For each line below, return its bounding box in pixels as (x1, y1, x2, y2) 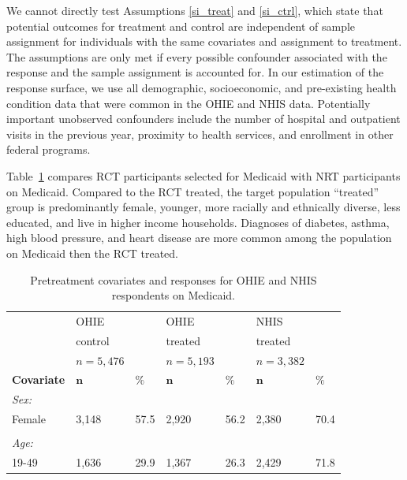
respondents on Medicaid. (111, 287, 235, 303)
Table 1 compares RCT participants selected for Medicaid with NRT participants (6, 167, 401, 184)
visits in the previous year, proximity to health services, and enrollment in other (6, 125, 394, 142)
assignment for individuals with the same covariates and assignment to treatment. (6, 33, 402, 50)
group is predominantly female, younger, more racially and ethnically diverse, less (6, 199, 401, 215)
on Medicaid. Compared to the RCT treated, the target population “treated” (6, 183, 379, 199)
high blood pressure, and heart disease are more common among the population (6, 229, 392, 246)
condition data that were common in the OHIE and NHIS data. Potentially (6, 95, 371, 111)
